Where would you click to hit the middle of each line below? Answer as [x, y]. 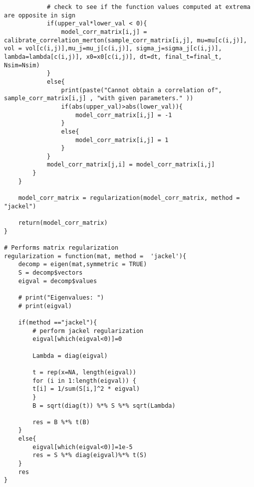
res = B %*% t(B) [61, 422]
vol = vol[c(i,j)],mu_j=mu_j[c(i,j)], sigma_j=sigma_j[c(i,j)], [113, 49]
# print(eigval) [45, 306]
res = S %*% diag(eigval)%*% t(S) [90, 455]
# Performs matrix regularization [61, 248]
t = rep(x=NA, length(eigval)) [84, 372]
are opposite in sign [40, 15]
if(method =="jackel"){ [58, 322]
